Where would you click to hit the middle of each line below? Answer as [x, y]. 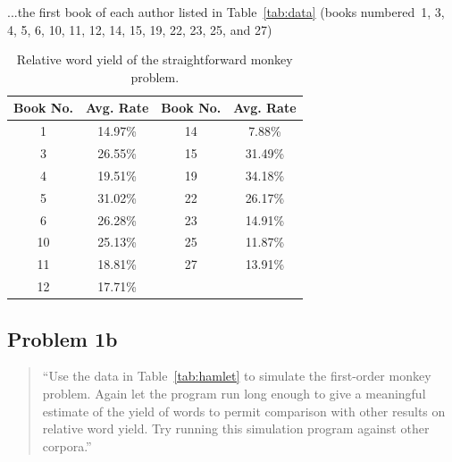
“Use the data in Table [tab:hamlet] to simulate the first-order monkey [237, 376]
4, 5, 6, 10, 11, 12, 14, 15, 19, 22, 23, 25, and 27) [140, 29]
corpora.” [67, 445]
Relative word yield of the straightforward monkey [155, 59]
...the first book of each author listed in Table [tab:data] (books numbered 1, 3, [226, 12]
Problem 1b [63, 338]
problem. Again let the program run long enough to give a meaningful [234, 394]
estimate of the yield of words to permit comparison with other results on [244, 411]
